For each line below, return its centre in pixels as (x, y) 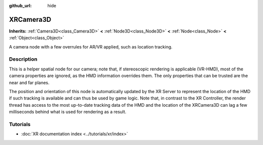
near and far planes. (29, 82)
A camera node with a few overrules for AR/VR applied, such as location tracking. (91, 47)
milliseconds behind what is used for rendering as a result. (68, 112)
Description (23, 59)
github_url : (20, 6)
